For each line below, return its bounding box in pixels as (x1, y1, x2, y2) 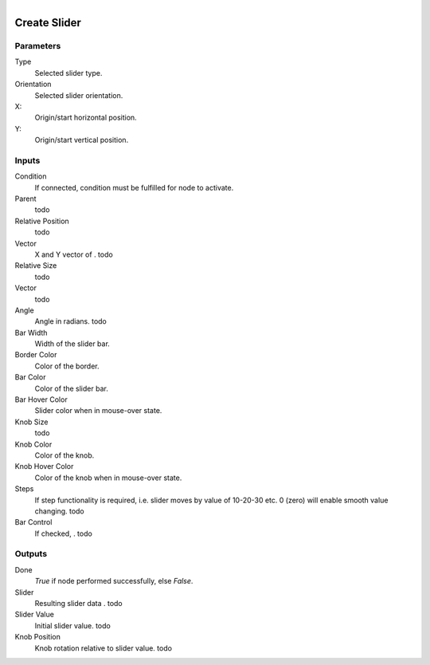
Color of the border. (34, 361, 100, 371)
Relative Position (14, 216, 69, 226)
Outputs (14, 549, 48, 560)
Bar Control (14, 517, 53, 527)
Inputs (14, 155, 41, 166)
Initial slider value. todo (34, 620, 111, 630)
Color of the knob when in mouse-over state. (34, 473, 182, 482)
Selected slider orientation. (34, 90, 123, 100)
